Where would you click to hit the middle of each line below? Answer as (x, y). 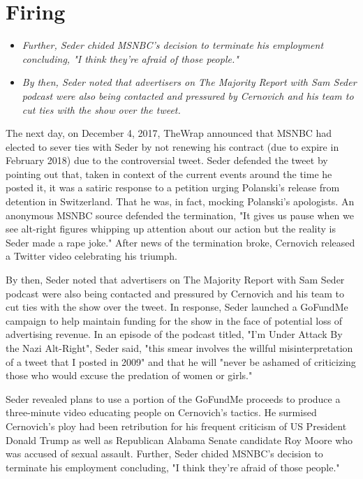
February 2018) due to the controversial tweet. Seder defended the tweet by (167, 160)
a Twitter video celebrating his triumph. (91, 256)
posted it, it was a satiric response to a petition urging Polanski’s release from (173, 187)
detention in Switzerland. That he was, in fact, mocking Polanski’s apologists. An (180, 201)
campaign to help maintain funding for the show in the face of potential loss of (174, 320)
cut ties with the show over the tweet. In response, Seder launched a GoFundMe (177, 307)
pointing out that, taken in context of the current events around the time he (169, 174)
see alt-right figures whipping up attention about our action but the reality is (171, 229)
